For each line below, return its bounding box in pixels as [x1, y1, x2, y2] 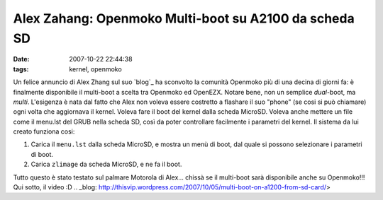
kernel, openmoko [69, 64, 122, 73]
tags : [13, 64, 29, 73]
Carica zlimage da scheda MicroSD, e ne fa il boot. [30, 160, 182, 169]
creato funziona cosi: [13, 127, 75, 136]
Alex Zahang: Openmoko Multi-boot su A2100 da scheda [13, 11, 355, 26]
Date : [13, 55, 30, 64]
